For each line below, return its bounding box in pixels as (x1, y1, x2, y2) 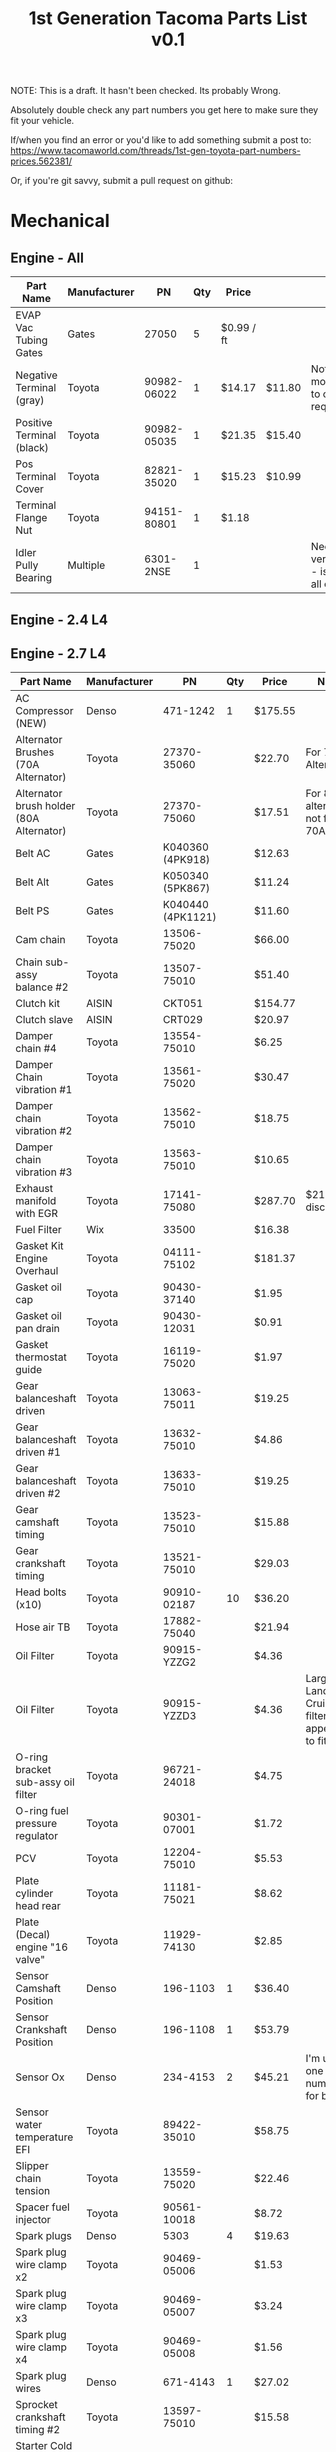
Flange (15, 511, 48, 525)
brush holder (15, 799, 76, 813)
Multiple (67, 558, 106, 572)
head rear (15, 1899, 62, 1913)
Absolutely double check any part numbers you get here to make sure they (10, 104, 319, 116)
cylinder (15, 1887, 54, 1901)
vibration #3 (15, 1165, 73, 1179)
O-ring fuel (15, 1804, 69, 1818)
